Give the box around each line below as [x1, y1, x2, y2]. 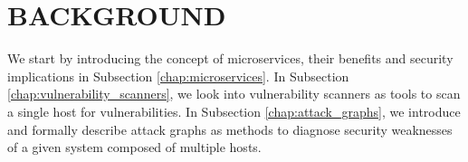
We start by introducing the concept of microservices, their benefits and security [7, 49, 454, 68]
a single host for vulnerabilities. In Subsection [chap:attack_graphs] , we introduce [7, 101, 461, 120]
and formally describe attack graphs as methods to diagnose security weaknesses [7, 119, 453, 138]
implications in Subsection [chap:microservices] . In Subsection [7, 66, 349, 85]
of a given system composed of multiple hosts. [7, 138, 262, 157]
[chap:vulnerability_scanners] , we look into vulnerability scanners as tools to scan [7, 84, 461, 103]
